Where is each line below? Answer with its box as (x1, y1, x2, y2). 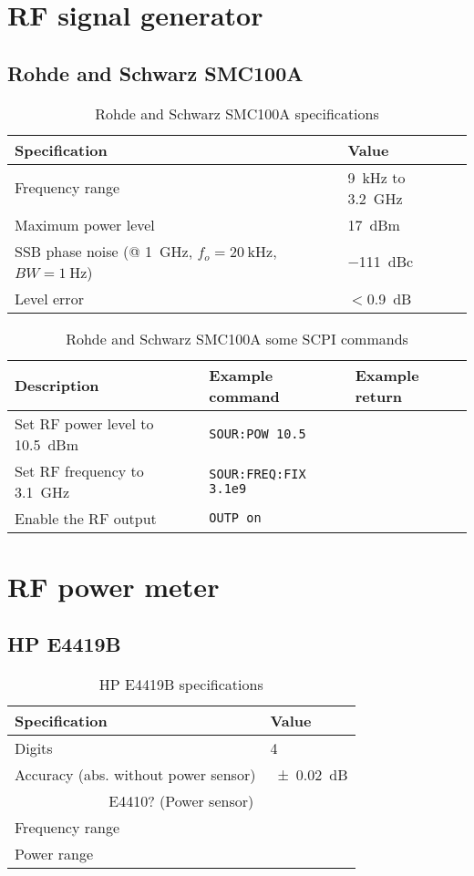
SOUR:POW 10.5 (209, 426, 306, 441)
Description (15, 375, 99, 397)
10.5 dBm (15, 433, 79, 455)
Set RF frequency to (15, 459, 144, 481)
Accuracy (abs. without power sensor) (15, 764, 256, 786)
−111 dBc (347, 251, 414, 273)
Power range (15, 843, 94, 865)
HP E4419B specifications (98, 674, 263, 696)
